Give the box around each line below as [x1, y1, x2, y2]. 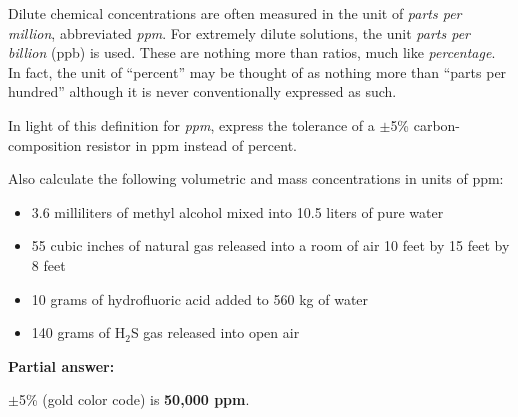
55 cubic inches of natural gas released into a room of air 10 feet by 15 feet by [31, 235, 510, 256]
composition [8, 134, 82, 155]
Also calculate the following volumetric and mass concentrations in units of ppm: [8, 168, 504, 189]
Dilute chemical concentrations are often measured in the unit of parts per [8, 3, 462, 23]
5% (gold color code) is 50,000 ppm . [18, 389, 250, 410]
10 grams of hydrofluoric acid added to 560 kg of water [31, 288, 369, 309]
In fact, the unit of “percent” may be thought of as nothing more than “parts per [8, 61, 507, 82]
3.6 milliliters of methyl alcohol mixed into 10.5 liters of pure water [31, 201, 444, 222]
